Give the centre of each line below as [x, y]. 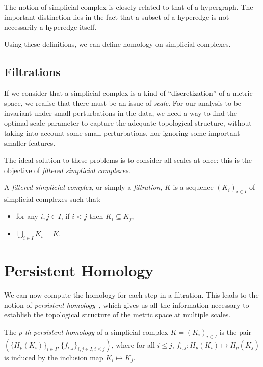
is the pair [235, 332]
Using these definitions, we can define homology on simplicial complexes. [117, 44]
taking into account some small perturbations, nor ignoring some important [122, 132]
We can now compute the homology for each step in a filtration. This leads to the [131, 295]
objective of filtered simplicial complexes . [67, 170]
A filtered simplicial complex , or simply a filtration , [83, 187]
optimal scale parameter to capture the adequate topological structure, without [128, 123]
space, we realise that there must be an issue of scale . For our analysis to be [123, 103]
